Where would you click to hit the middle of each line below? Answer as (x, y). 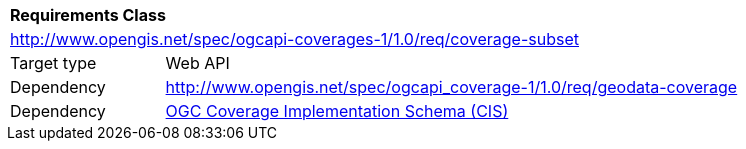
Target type (53, 63)
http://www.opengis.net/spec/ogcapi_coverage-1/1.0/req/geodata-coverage (451, 87)
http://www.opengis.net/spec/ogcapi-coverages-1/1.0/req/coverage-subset (294, 39)
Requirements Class (88, 15)
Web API (197, 63)
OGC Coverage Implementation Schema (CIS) (337, 111)
